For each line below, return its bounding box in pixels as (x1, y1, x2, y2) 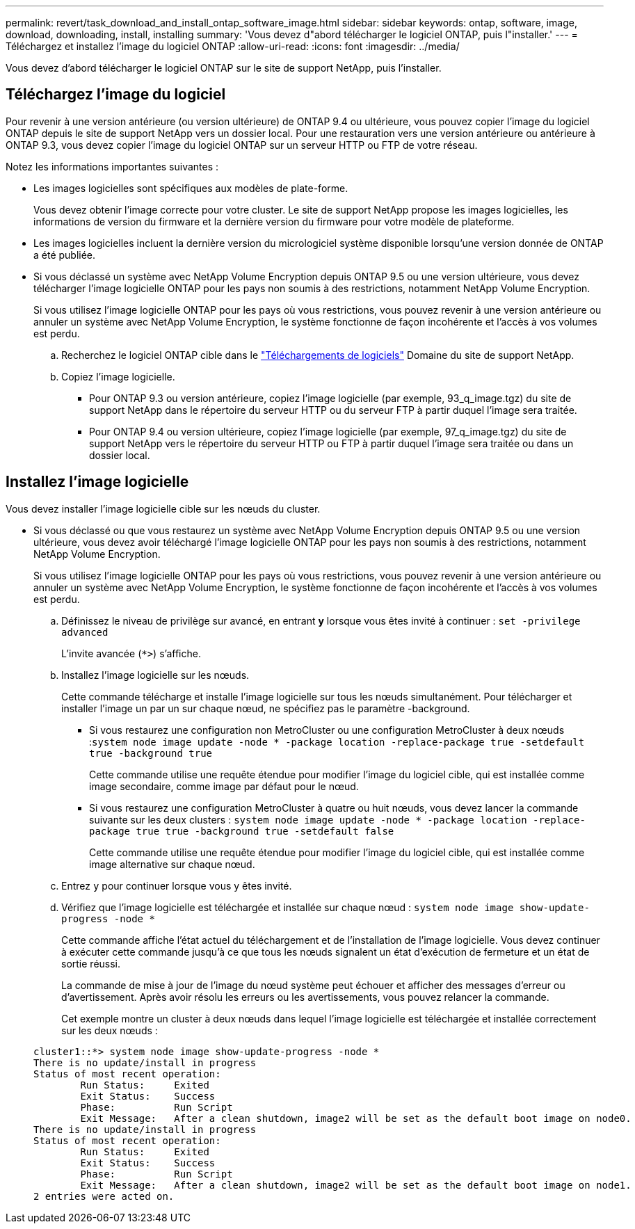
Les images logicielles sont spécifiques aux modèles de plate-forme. (33, 182, 348, 194)
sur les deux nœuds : (61, 1024, 158, 1036)
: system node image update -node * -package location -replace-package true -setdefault (89, 735, 585, 748)
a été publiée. (33, 248, 96, 261)
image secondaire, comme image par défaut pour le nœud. (89, 780, 359, 792)
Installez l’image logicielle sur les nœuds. (61, 668, 250, 681)
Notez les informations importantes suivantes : (6, 160, 219, 172)
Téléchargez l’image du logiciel (6, 86, 226, 104)
